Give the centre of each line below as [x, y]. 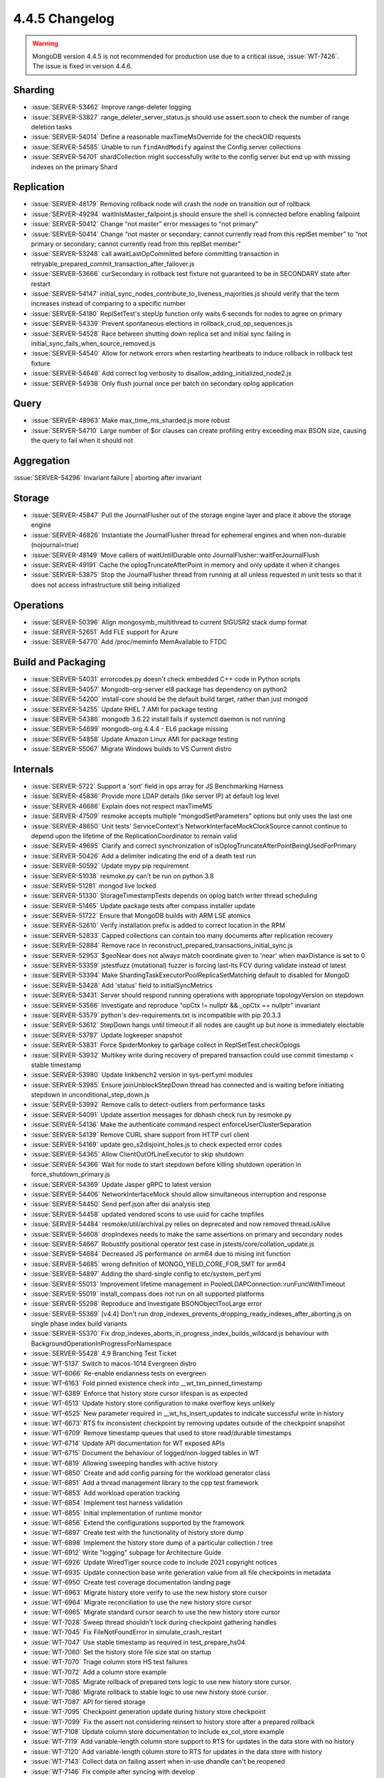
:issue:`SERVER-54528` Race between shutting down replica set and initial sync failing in [161, 334]
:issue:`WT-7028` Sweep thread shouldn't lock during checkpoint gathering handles [154, 1622]
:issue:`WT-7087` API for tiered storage [88, 1702]
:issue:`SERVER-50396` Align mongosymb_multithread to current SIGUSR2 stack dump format [169, 622]
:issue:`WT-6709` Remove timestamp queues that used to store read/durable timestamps [161, 1433]
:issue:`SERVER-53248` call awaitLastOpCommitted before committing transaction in [155, 254]
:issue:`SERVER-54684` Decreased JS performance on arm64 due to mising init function [161, 1254]
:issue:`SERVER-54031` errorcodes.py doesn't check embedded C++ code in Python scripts [166, 679]
